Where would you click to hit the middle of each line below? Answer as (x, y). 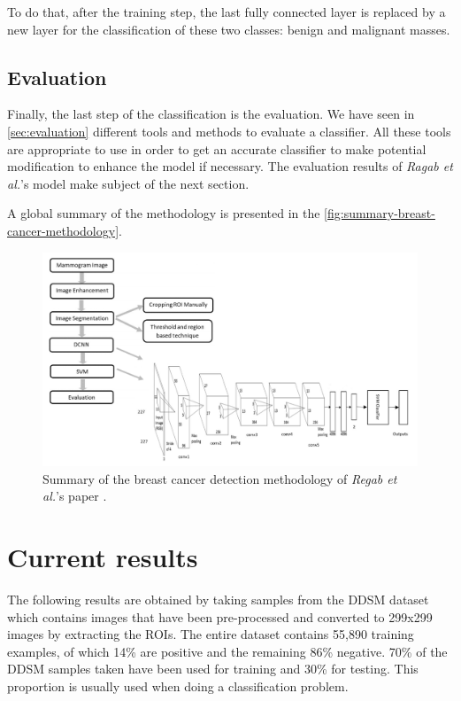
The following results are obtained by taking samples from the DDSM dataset (218, 600)
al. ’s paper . (75, 496)
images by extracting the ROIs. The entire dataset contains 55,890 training (211, 634)
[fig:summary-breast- (380, 213)
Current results (103, 557)
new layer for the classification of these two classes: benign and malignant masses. (229, 29)
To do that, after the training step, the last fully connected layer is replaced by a (227, 12)
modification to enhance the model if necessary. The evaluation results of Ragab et (230, 166)
